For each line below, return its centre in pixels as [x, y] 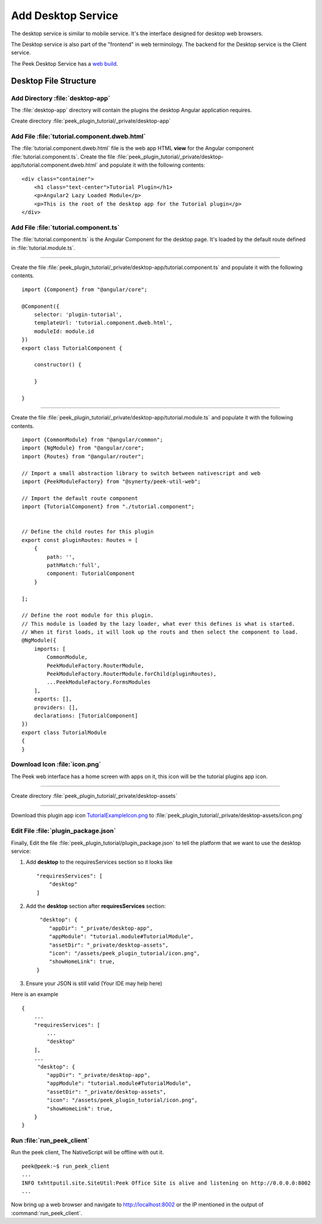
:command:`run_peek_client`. [47, 1213]
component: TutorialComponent [91, 573]
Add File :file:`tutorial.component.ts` [65, 227]
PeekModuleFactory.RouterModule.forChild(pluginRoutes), [132, 674]
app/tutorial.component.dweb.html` [55, 165]
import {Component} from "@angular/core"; [85, 289]
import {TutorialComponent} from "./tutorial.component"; [108, 507]
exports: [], [53, 699]
